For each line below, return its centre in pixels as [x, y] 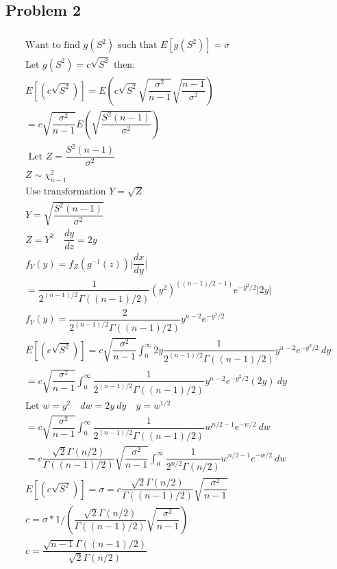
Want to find [53, 46]
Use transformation [65, 191]
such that [137, 46]
